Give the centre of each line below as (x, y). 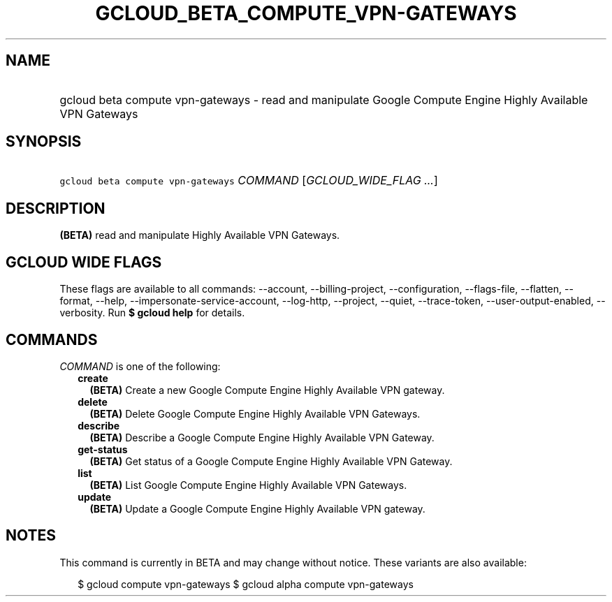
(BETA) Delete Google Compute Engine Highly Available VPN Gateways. (255, 413)
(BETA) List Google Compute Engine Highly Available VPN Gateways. (248, 485)
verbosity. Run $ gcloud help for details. (152, 313)
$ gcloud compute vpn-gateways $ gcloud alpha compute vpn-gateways (246, 584)
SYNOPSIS (44, 142)
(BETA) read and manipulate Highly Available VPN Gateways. (200, 235)
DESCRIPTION (56, 208)
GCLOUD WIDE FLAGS (84, 262)
